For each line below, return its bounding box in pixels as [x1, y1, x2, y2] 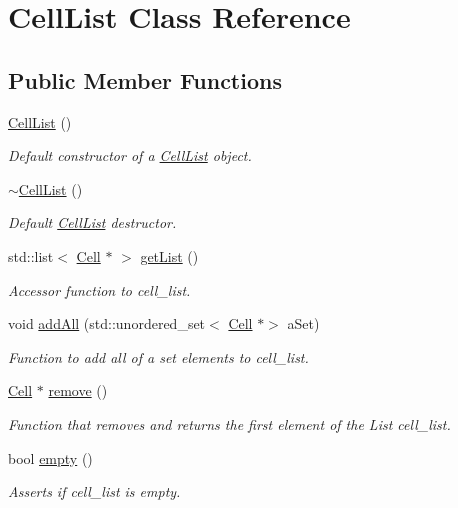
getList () [140, 245, 199, 266]
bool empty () [8, 447, 93, 468]
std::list [8, 245, 54, 266]
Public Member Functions [8, 64, 282, 95]
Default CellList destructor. [8, 212, 177, 233]
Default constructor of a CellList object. [8, 145, 252, 166]
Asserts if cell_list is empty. [8, 481, 181, 502]
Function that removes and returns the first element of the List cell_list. [8, 413, 451, 434]
